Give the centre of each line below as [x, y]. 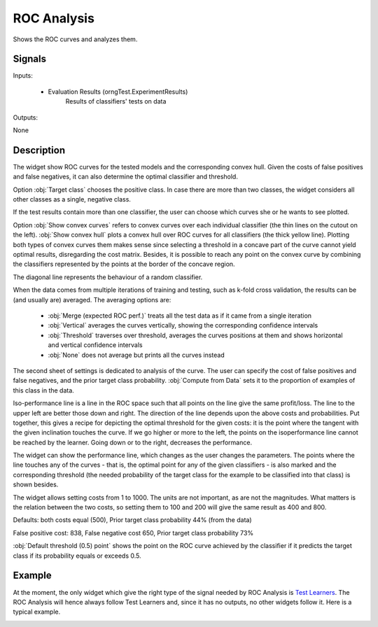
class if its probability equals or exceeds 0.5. [77, 556]
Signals [30, 59]
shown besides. [36, 485]
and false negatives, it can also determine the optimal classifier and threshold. [125, 177]
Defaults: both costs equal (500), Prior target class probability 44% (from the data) [132, 520]
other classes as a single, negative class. [72, 199]
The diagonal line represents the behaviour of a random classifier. [108, 277]
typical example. [37, 612]
